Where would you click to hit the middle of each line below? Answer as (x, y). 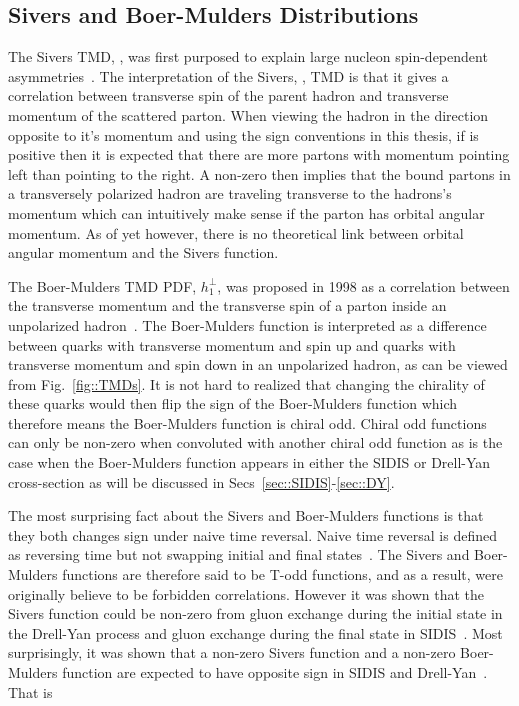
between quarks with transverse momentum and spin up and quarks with (232, 344)
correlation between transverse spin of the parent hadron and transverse (228, 95)
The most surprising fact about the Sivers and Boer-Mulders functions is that (246, 515)
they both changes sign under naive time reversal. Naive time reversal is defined (252, 534)
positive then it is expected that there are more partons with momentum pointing (259, 154)
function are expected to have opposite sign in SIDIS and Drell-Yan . (275, 672)
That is (30, 691)
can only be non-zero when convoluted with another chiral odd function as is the (255, 442)
